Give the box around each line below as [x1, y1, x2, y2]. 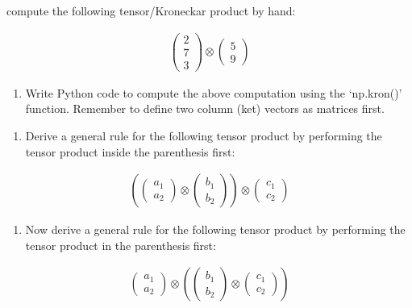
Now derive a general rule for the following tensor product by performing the [25, 221, 406, 238]
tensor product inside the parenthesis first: [25, 143, 235, 160]
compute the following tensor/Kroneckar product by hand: [6, 2, 296, 19]
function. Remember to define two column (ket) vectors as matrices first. [25, 100, 385, 117]
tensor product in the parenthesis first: [25, 236, 216, 253]
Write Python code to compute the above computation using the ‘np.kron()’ [25, 84, 402, 101]
